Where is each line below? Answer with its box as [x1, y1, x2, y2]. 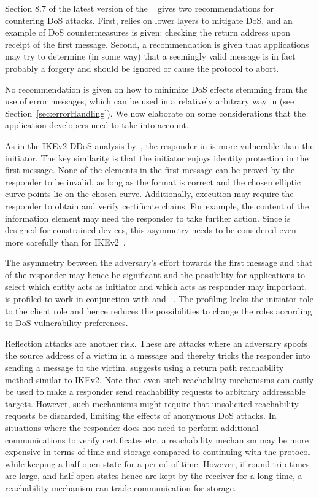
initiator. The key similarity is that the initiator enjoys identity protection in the [5, 151, 309, 164]
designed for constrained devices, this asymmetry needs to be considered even [5, 224, 296, 236]
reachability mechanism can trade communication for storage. [5, 481, 236, 494]
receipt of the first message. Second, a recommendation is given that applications [5, 37, 309, 50]
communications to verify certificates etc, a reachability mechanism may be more [5, 433, 309, 446]
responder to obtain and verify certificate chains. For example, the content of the [5, 199, 309, 212]
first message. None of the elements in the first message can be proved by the [5, 163, 295, 176]
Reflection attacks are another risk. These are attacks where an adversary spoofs [5, 337, 307, 349]
